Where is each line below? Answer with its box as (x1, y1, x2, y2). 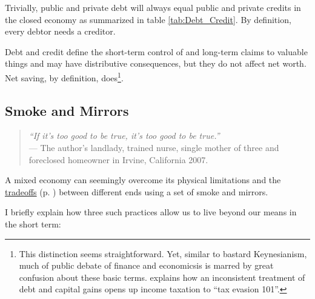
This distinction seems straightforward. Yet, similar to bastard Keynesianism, (19, 247, 307, 260)
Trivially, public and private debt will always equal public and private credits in (5, 1, 301, 13)
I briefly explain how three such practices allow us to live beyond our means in (5, 206, 297, 218)
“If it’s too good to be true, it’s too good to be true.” (28, 129, 220, 142)
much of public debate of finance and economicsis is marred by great (19, 259, 274, 272)
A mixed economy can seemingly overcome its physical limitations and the (5, 173, 281, 186)
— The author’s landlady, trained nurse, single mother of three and (28, 141, 279, 154)
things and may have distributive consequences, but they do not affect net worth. (5, 57, 307, 70)
